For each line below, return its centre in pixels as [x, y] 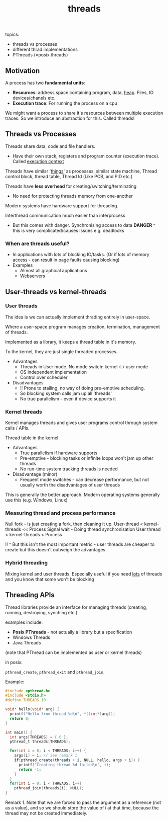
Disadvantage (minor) [35, 474]
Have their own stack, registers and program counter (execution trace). [86, 156]
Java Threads [27, 642]
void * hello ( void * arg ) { [32, 709]
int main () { [19, 732]
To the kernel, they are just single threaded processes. [61, 351]
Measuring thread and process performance [60, 513]
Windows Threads [31, 637]
